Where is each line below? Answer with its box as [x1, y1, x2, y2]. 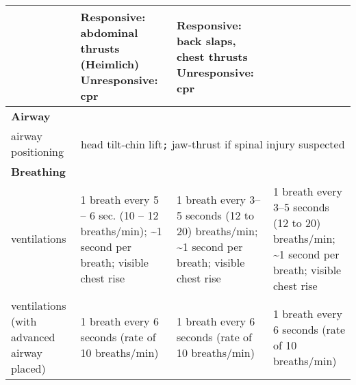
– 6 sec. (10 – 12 [80, 207, 159, 223]
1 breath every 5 [80, 191, 159, 207]
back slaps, [176, 32, 236, 49]
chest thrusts [176, 48, 248, 64]
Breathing [11, 163, 66, 179]
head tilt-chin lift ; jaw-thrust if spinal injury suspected [80, 135, 345, 152]
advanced [11, 329, 55, 345]
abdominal [80, 25, 138, 40]
